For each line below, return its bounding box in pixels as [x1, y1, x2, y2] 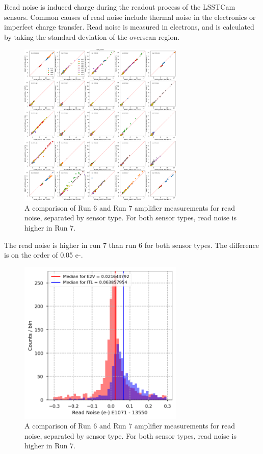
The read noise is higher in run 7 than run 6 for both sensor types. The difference [4, 239, 259, 250]
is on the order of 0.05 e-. [4, 249, 83, 260]
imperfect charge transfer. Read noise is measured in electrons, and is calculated [4, 21, 254, 32]
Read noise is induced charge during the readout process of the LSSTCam [4, 2, 235, 12]
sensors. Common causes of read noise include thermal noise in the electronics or [4, 11, 256, 22]
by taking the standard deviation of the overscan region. [4, 31, 180, 42]
